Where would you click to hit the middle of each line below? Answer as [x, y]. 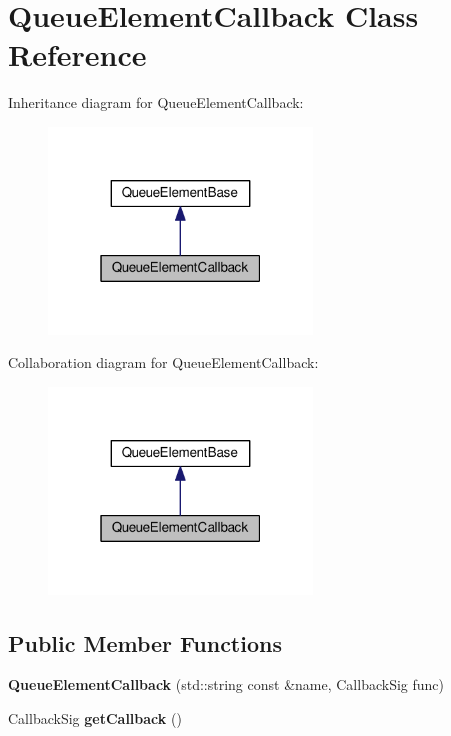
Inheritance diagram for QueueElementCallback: [156, 102]
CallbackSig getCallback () [95, 718]
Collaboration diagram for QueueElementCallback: [163, 362]
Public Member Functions [145, 642]
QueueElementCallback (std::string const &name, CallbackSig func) [226, 684]
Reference [77, 54]
